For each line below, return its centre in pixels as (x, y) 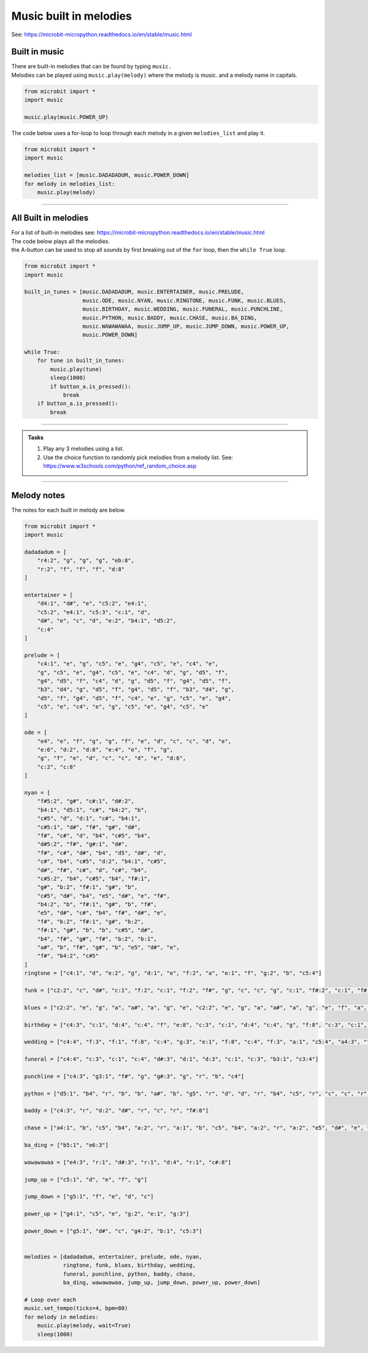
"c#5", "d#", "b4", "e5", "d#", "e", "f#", (103, 896)
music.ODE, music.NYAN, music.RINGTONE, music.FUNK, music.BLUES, (184, 300)
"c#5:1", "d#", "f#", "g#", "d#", (89, 827)
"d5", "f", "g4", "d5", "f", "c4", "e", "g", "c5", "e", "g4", (134, 698)
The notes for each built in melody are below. (68, 510)
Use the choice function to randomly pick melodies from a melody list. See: (138, 457)
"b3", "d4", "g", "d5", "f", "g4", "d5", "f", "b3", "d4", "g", (136, 690)
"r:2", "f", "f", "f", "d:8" (81, 569)
